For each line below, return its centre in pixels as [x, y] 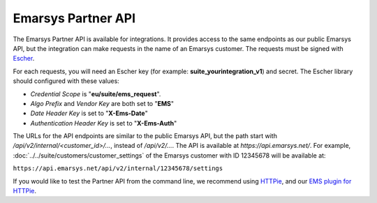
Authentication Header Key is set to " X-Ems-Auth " [104, 123]
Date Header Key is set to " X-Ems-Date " [89, 113]
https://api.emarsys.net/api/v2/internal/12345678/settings [118, 168]
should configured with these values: [66, 81]
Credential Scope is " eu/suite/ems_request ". [96, 93]
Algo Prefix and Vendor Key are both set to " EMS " [102, 103]
